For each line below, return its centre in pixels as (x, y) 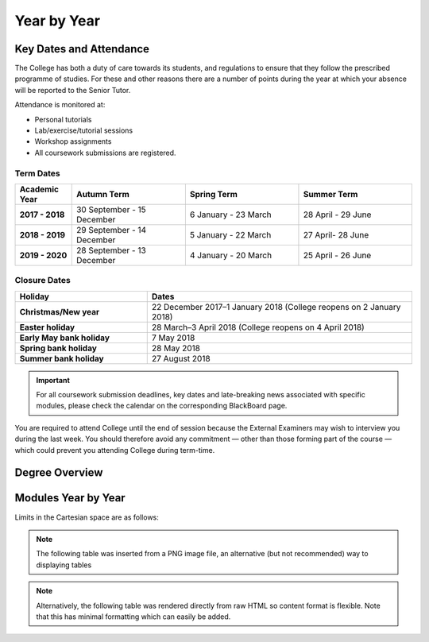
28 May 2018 (176, 348)
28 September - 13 (111, 250)
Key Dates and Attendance (82, 49)
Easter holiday (47, 327)
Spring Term (214, 194)
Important (53, 380)
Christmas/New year (60, 311)
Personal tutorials (63, 119)
